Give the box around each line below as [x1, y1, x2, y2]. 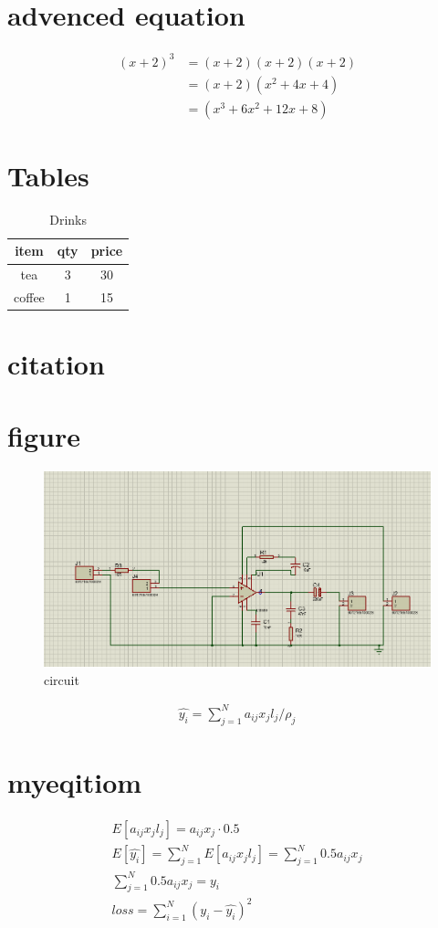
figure [7, 417, 80, 454]
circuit [44, 670, 79, 689]
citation [7, 345, 105, 383]
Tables [7, 156, 89, 194]
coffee [14, 288, 45, 307]
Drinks [49, 209, 87, 228]
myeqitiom [7, 763, 142, 800]
